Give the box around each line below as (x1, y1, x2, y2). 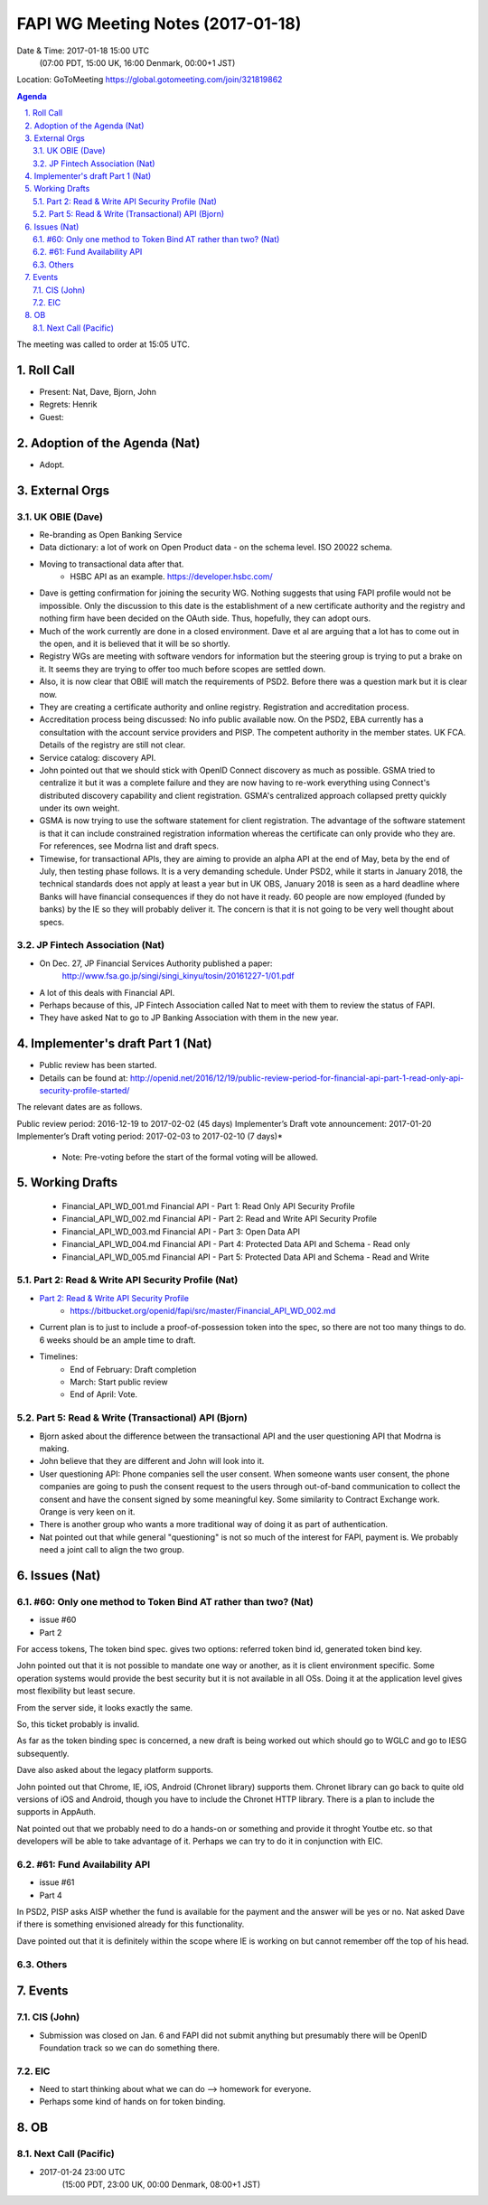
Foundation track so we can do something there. (39, 2042, 221, 2053)
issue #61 (39, 1877, 75, 1888)
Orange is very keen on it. (39, 1506, 136, 1517)
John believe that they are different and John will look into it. (39, 1456, 265, 1467)
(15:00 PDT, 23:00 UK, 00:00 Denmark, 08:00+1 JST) (61, 2179, 261, 2190)
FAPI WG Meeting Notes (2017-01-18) (16, 14, 302, 33)
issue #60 (39, 1614, 77, 1626)
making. (39, 1442, 70, 1454)
